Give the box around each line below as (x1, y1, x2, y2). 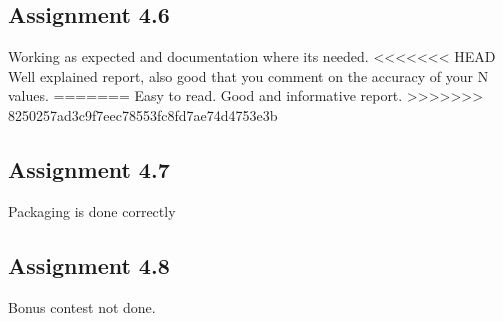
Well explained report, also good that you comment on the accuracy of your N (8, 65, 489, 86)
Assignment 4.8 (8, 249, 170, 280)
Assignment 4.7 (8, 153, 170, 184)
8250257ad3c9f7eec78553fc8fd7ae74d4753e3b (8, 104, 278, 125)
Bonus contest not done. (8, 296, 156, 317)
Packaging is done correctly (8, 200, 176, 221)
